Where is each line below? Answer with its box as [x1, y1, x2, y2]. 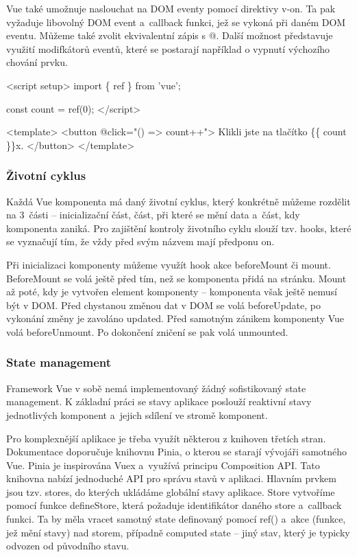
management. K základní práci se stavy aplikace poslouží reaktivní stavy [6, 394, 312, 409]
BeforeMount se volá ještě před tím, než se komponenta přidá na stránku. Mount [6, 271, 347, 285]
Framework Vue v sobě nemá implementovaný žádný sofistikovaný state [6, 380, 306, 395]
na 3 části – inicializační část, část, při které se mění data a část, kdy [6, 207, 300, 222]
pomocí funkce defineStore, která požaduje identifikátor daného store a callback [6, 498, 342, 512]
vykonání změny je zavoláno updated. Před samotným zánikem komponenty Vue [6, 311, 345, 326]
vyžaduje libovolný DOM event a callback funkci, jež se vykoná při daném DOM [6, 14, 346, 29]
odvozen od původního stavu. [6, 538, 130, 553]
